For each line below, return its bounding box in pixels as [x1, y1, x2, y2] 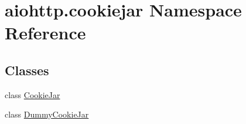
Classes [5, 61, 49, 79]
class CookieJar [5, 88, 60, 100]
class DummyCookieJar [5, 108, 89, 120]
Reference [5, 21, 86, 45]
